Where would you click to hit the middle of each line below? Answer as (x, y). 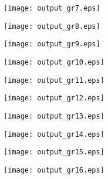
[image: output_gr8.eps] (52, 26)
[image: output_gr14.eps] (54, 134)
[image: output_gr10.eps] (54, 62)
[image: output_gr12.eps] (54, 98)
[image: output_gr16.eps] (54, 170)
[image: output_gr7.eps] (52, 8)
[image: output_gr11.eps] (54, 80)
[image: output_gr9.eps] (52, 44)
